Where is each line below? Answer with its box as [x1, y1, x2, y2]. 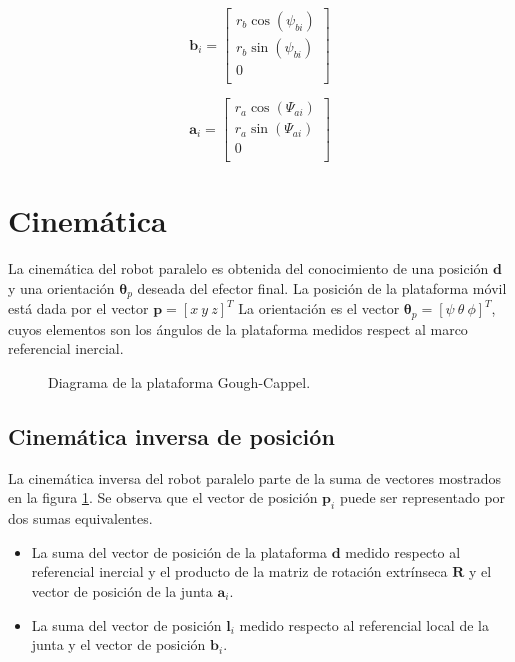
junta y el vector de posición [31, 634, 206, 655]
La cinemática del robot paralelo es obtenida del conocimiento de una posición [8, 258, 489, 279]
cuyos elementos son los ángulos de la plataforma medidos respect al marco [8, 318, 468, 339]
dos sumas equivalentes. [8, 508, 153, 529]
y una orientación [8, 277, 115, 298]
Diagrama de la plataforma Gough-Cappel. [48, 372, 311, 393]
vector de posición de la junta [31, 581, 213, 602]
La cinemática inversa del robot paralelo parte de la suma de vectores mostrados [8, 467, 502, 488]
